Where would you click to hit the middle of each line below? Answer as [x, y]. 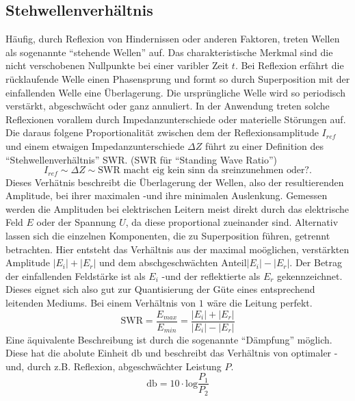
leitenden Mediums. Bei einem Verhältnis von [101, 302]
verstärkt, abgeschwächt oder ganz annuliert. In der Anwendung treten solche [168, 106]
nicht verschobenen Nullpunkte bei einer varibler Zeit [117, 65]
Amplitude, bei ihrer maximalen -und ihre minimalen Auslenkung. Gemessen [167, 195]
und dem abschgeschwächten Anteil [173, 262]
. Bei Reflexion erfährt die [289, 65]
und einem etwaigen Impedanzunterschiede [95, 145]
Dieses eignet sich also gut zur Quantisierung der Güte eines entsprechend [160, 289]
